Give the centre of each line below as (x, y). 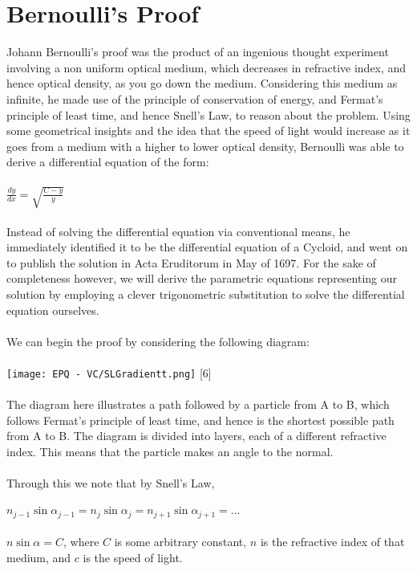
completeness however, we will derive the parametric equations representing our (202, 278)
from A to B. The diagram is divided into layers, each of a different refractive (196, 436)
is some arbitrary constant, (180, 542)
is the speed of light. (133, 557)
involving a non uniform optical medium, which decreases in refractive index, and (206, 67)
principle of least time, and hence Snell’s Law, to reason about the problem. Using (208, 114)
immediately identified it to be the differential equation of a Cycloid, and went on (207, 247)
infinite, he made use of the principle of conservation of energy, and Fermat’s (195, 98)
